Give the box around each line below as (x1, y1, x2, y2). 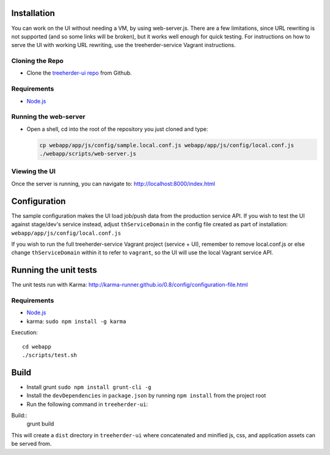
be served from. (11, 440, 52, 448)
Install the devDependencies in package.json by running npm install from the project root (26, 392, 266, 399)
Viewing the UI (11, 167, 56, 176)
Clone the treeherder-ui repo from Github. (26, 69, 132, 76)
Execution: (11, 329, 38, 336)
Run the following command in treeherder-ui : (26, 401, 148, 408)
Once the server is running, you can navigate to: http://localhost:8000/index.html (11, 180, 215, 187)
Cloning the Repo (11, 57, 64, 65)
